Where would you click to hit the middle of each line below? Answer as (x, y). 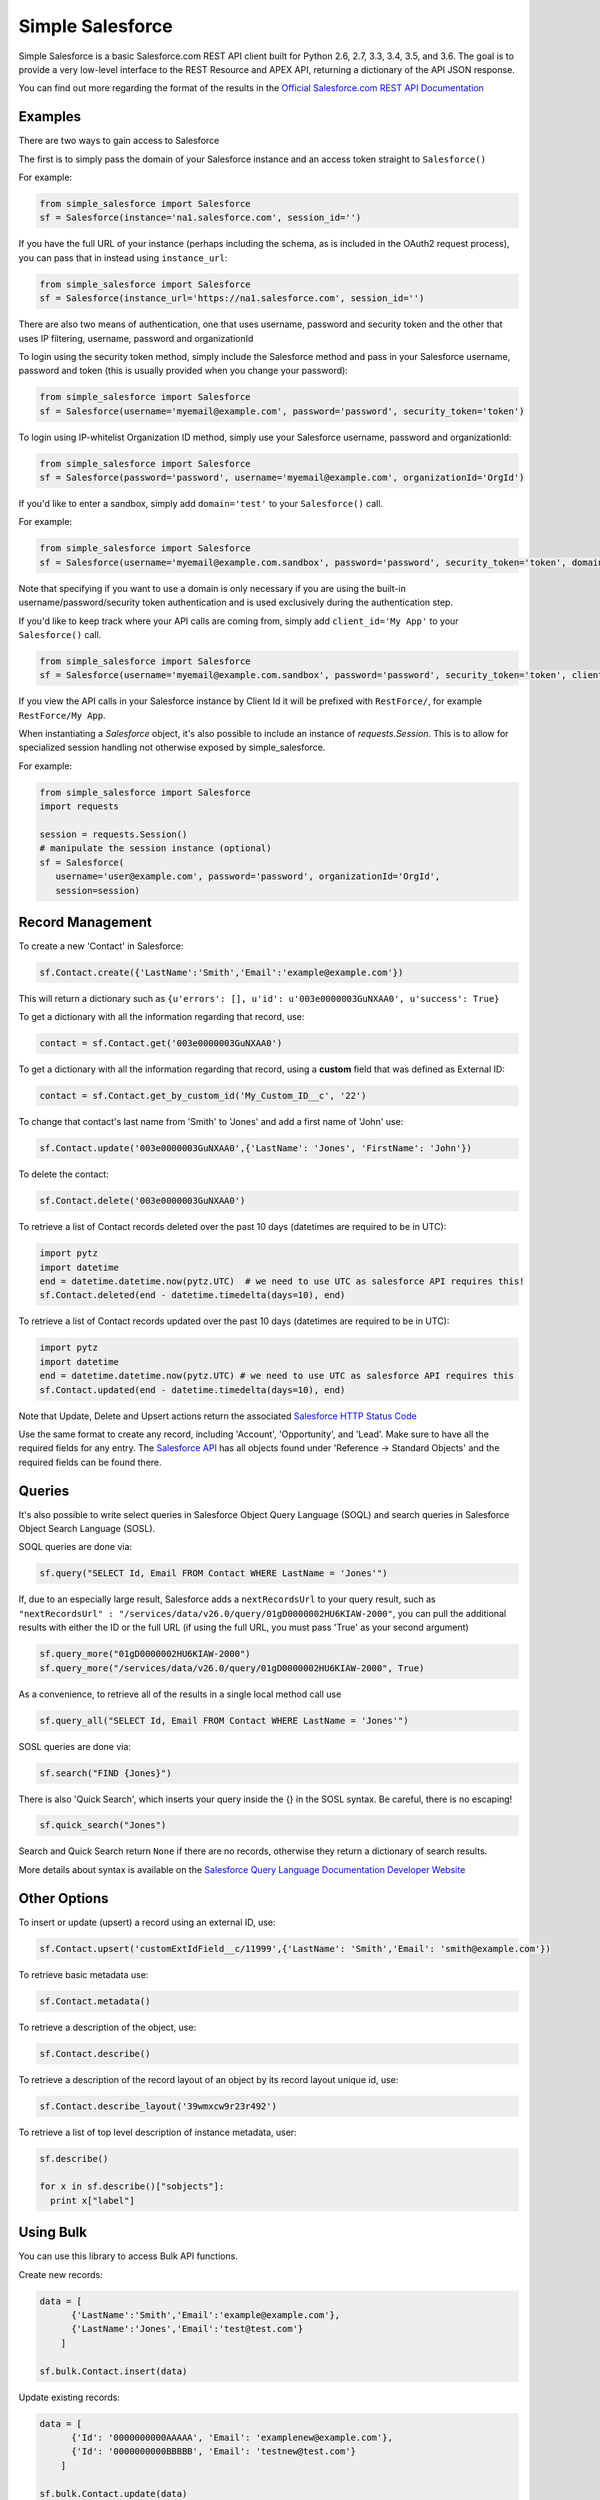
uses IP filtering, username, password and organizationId (136, 338)
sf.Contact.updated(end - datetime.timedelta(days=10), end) (192, 1389)
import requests (79, 806)
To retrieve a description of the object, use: (107, 2027)
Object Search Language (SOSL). (87, 1529)
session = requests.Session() (113, 834)
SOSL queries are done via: (75, 1746)
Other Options (63, 1898)
